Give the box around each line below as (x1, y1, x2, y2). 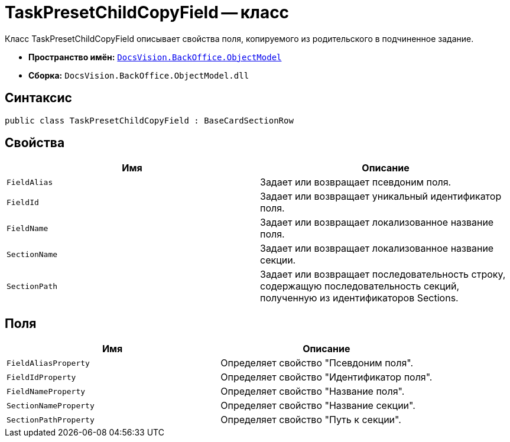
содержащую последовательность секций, (260, 280, 460, 292)
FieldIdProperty (7, 372, 76, 382)
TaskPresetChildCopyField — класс (5, 2, 290, 22)
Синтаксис (5, 90, 72, 106)
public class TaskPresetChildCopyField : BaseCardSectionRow (5, 115, 294, 125)
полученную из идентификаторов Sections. (260, 292, 459, 304)
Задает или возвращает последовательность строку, (260, 268, 506, 281)
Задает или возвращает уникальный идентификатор (260, 190, 502, 203)
